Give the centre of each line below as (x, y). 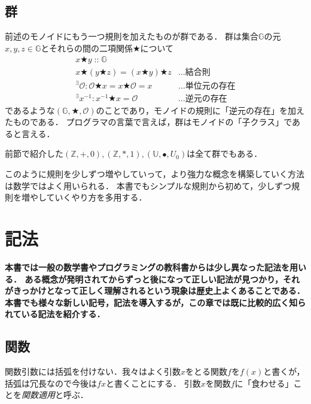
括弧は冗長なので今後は (51, 383)
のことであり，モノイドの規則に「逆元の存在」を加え (200, 110)
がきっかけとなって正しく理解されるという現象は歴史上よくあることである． (155, 291)
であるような (30, 110)
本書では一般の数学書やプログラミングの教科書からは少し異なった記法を (147, 267)
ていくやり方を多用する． (97, 197)
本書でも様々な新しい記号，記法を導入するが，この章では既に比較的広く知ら (155, 302)
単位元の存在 (210, 86)
